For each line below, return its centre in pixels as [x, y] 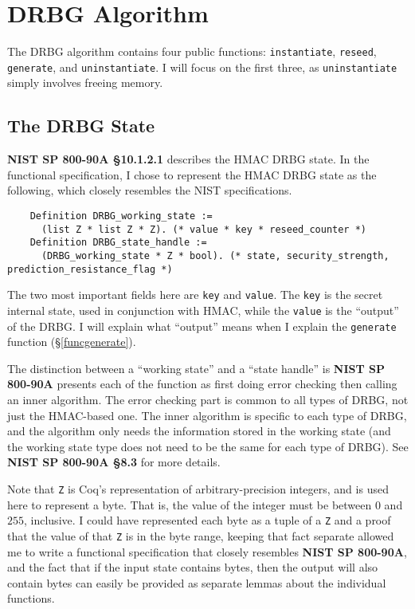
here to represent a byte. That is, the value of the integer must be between [190, 504]
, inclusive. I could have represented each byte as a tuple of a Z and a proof [207, 520]
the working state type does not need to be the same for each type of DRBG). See [208, 446]
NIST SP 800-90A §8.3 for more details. [114, 462]
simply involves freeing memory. [85, 83]
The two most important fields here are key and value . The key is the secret [195, 295]
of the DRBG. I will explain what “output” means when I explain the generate [202, 326]
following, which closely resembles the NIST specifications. [150, 190]
